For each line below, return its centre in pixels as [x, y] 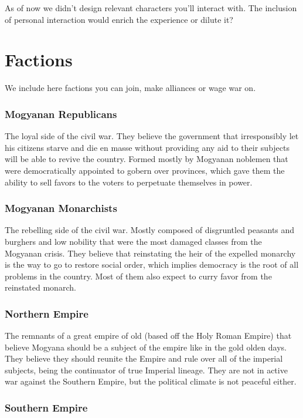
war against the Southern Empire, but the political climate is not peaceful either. [151, 381]
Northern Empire [47, 313]
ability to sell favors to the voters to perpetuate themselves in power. [129, 182]
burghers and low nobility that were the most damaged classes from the [133, 241]
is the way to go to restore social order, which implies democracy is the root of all [152, 264]
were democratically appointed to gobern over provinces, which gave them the [145, 170]
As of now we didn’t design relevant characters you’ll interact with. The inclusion [151, 8]
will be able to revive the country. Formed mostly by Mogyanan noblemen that [147, 159]
